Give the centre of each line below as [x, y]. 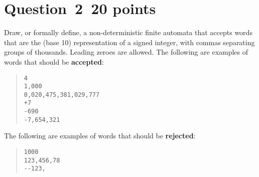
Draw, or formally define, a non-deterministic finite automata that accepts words [128, 32]
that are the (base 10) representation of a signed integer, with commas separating [129, 42]
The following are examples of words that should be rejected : [100, 136]
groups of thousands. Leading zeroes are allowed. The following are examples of [126, 52]
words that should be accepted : [54, 61]
